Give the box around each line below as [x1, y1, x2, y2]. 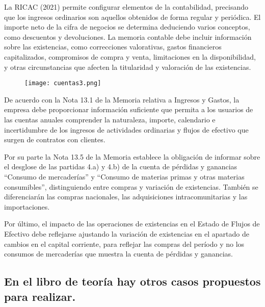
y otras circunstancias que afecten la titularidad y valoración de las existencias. [4, 61, 251, 72]
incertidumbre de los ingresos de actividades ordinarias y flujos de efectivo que [4, 124, 249, 135]
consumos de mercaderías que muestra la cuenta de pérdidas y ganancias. [4, 248, 233, 259]
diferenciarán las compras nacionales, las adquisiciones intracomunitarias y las [4, 191, 248, 202]
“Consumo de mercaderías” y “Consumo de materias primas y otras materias [4, 171, 245, 182]
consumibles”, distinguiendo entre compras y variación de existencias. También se [4, 181, 258, 192]
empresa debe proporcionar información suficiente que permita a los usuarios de [4, 104, 253, 115]
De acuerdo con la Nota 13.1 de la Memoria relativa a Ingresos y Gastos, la [4, 94, 240, 105]
